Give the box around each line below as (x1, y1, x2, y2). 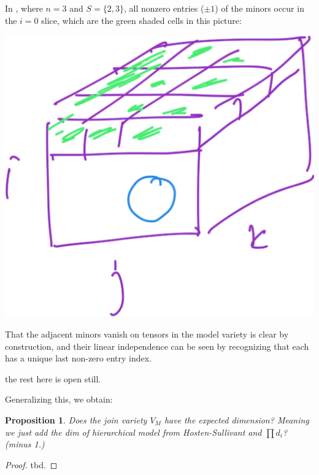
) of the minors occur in (215, 2, 304, 14)
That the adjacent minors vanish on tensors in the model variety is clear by (5, 327, 289, 340)
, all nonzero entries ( (123, 2, 204, 14)
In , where (5, 2, 43, 14)
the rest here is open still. (5, 372, 101, 385)
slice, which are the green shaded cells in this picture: (41, 14, 242, 26)
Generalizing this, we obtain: (5, 393, 113, 406)
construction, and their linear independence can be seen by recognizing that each (5, 339, 309, 352)
